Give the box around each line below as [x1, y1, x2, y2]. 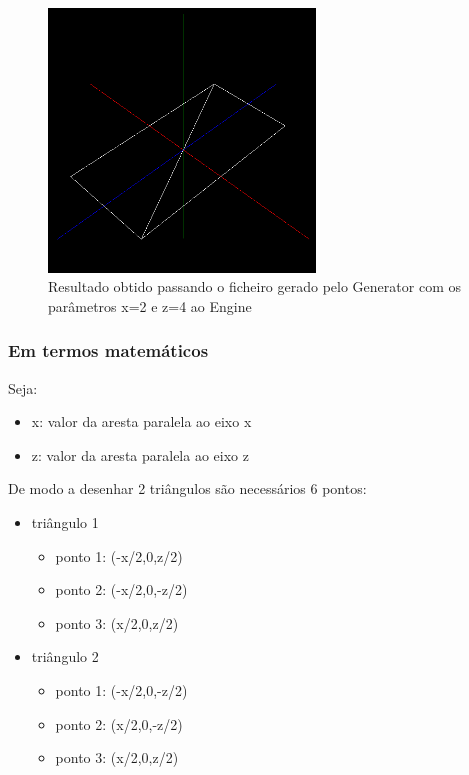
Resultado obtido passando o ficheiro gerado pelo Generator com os [48, 276, 461, 297]
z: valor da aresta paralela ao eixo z [31, 444, 249, 465]
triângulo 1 [31, 511, 99, 532]
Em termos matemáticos [8, 338, 209, 363]
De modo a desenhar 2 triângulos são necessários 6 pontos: [8, 478, 367, 499]
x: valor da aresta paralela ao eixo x [31, 411, 252, 432]
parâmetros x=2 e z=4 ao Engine [48, 295, 252, 316]
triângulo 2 [31, 646, 99, 667]
